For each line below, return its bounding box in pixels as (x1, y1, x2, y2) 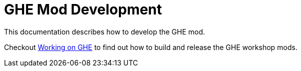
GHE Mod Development (4, 1, 162, 18)
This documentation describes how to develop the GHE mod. (4, 27, 205, 36)
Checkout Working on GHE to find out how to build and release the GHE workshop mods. (4, 42, 297, 51)
